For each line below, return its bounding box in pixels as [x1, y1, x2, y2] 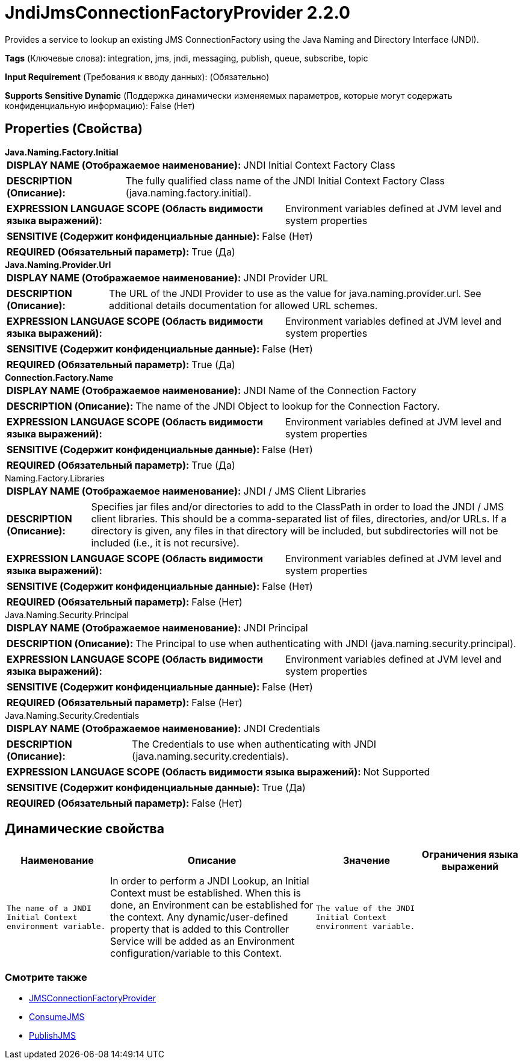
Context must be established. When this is [110, 887, 301, 900]
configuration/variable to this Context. [110, 947, 282, 960]
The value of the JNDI [316, 903, 415, 913]
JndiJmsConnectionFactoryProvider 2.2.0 [5, 2, 350, 23]
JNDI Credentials [243, 722, 320, 734]
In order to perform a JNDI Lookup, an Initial [110, 875, 309, 887]
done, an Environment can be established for [110, 899, 314, 912]
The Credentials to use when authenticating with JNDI [132, 737, 377, 750]
